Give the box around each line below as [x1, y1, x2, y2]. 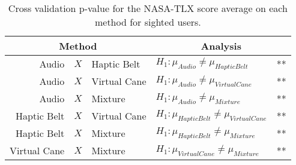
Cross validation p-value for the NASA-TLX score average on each [8, 1, 288, 15]
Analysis [201, 39, 241, 53]
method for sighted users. [94, 15, 201, 29]
